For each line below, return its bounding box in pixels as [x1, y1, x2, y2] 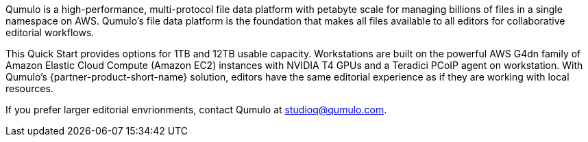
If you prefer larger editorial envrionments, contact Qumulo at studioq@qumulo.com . [5, 104, 387, 115]
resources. [5, 83, 53, 94]
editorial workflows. [5, 27, 95, 38]
